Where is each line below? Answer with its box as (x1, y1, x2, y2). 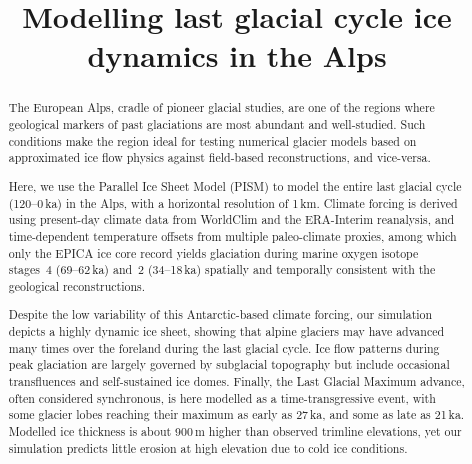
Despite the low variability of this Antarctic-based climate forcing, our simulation (8, 306, 433, 323)
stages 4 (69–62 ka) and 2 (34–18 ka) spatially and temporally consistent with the (8, 261, 436, 278)
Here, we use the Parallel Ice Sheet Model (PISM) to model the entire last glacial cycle (8, 177, 462, 194)
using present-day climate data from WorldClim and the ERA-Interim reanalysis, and (8, 211, 455, 228)
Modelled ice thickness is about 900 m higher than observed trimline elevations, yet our (8, 422, 462, 439)
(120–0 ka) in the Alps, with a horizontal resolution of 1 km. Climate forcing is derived (8, 194, 458, 211)
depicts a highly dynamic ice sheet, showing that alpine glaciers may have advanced (8, 323, 445, 340)
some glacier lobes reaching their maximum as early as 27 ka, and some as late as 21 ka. (8, 406, 465, 423)
